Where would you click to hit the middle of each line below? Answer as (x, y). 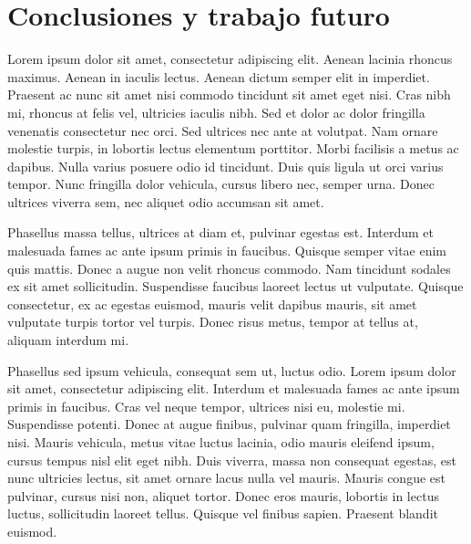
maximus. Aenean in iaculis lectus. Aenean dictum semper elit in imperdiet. (219, 76)
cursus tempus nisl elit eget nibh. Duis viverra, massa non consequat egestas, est (232, 460)
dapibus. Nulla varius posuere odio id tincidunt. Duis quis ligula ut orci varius (225, 166)
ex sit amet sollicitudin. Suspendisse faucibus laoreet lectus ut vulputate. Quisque (235, 286)
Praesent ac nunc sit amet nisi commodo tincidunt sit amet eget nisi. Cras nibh (229, 94)
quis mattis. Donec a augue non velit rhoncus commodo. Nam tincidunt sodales (229, 268)
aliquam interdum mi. (68, 340)
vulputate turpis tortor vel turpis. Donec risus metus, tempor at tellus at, (213, 322)
